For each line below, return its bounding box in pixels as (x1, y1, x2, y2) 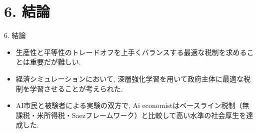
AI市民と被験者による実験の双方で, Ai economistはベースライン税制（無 (15, 100, 249, 110)
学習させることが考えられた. (29, 83, 123, 93)
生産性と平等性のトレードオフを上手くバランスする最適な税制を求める (15, 46, 247, 57)
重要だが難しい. (29, 56, 81, 67)
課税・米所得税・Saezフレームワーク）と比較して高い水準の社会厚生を (15, 109, 246, 120)
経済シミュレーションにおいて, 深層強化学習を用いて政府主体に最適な (15, 73, 243, 83)
